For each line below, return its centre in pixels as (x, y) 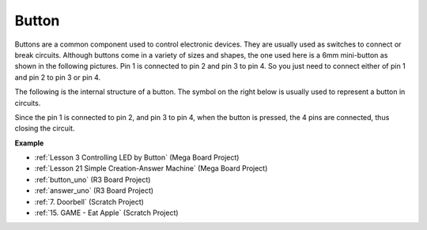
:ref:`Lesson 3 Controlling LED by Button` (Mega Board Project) (137, 157)
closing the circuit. (45, 128)
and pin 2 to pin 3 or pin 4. (58, 77)
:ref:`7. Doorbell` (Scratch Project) (89, 202)
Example (29, 143)
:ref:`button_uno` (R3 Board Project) (93, 179)
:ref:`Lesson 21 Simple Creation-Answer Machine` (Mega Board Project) (151, 168)
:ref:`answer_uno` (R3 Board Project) (94, 190)
